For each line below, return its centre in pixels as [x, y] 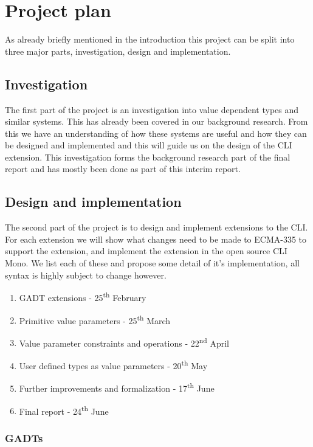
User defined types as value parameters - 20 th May [113, 365]
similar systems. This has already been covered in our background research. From [156, 121]
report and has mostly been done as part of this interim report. [123, 169]
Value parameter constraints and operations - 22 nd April [124, 342]
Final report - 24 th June [64, 410]
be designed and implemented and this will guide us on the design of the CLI [149, 145]
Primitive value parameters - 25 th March [95, 319]
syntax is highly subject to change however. [86, 275]
